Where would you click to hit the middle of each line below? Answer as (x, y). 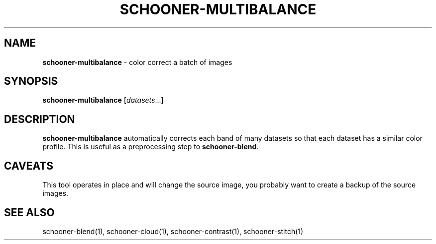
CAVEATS (29, 166)
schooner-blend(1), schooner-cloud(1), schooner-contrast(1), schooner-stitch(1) (173, 231)
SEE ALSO (29, 212)
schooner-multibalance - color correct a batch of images (137, 62)
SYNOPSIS (31, 81)
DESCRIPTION (40, 119)
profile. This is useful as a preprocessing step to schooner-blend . (151, 147)
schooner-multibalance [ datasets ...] (103, 100)
